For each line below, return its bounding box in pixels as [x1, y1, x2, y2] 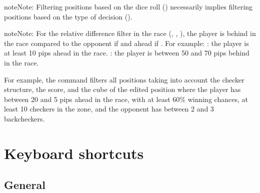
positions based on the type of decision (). [4, 11, 132, 21]
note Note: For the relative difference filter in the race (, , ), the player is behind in [4, 28, 256, 38]
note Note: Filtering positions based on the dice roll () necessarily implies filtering [4, 1, 253, 11]
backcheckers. [4, 113, 45, 123]
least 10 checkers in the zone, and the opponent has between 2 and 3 [4, 103, 214, 114]
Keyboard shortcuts [4, 142, 144, 163]
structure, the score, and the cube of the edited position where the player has [4, 84, 241, 94]
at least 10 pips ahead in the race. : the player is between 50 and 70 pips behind [4, 47, 249, 58]
